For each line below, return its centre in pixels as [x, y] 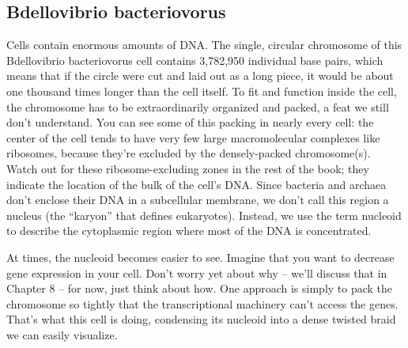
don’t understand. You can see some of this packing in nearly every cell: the [190, 122]
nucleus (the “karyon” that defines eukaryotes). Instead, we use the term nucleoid [204, 215]
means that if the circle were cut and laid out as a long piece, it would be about [200, 76]
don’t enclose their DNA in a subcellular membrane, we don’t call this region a [198, 200]
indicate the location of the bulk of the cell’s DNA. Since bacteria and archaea [196, 184]
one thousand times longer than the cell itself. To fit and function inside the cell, [202, 91]
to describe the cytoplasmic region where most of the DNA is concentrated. [189, 231]
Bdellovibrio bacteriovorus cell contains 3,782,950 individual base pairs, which [195, 60]
